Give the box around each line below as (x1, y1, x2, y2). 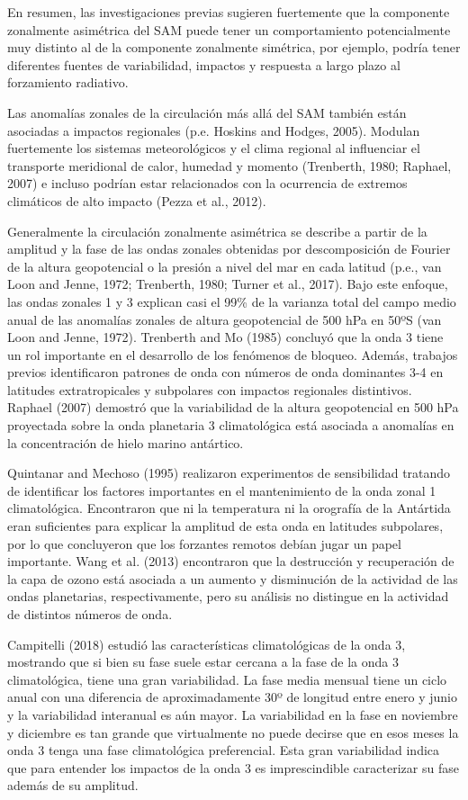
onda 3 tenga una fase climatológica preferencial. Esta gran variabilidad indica (7, 741, 440, 760)
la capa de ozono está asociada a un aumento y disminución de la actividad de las (7, 569, 458, 588)
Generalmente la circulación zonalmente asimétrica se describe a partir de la (7, 221, 427, 240)
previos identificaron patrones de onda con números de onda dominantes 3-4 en (7, 363, 444, 382)
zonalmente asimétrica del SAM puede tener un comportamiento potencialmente (7, 20, 451, 39)
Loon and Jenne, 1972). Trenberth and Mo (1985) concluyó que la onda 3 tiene (7, 328, 444, 346)
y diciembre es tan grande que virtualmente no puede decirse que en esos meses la (7, 723, 459, 742)
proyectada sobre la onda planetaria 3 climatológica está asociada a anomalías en (7, 416, 454, 435)
